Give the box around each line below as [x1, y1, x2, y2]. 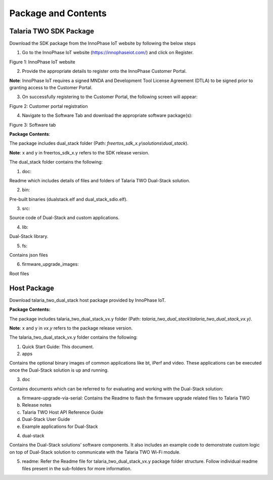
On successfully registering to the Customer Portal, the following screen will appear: [22, 94, 198, 100]
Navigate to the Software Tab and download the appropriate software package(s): [22, 112, 193, 118]
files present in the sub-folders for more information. [22, 465, 131, 471]
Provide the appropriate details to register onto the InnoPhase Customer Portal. [22, 68, 187, 74]
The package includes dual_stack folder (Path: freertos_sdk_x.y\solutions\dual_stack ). [9, 140, 189, 146]
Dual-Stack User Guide [22, 416, 70, 422]
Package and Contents [9, 8, 107, 19]
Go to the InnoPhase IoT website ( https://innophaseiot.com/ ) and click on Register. [22, 50, 194, 56]
